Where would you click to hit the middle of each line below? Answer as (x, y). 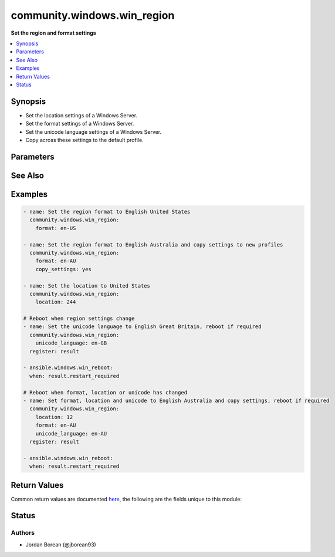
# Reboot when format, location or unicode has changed (105, 392)
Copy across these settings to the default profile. (84, 140)
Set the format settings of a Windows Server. (80, 124)
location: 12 (54, 417)
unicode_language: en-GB (71, 343)
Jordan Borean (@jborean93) (61, 544)
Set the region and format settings (53, 33)
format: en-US (56, 228)
